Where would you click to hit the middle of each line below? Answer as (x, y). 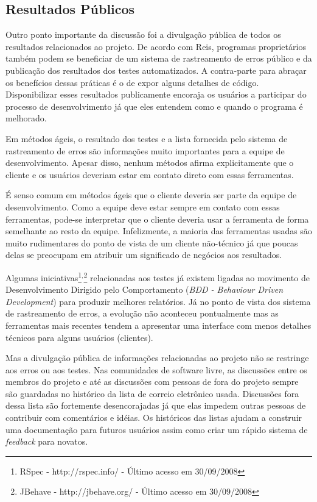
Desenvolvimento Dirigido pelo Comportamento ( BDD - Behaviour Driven (145, 289)
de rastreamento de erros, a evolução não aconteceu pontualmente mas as (142, 313)
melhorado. (26, 118)
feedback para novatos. (47, 441)
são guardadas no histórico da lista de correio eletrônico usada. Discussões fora (152, 393)
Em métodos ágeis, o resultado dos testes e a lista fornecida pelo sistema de (147, 138)
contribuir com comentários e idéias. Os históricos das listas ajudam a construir (154, 418)
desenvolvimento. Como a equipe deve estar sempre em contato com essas (143, 206)
